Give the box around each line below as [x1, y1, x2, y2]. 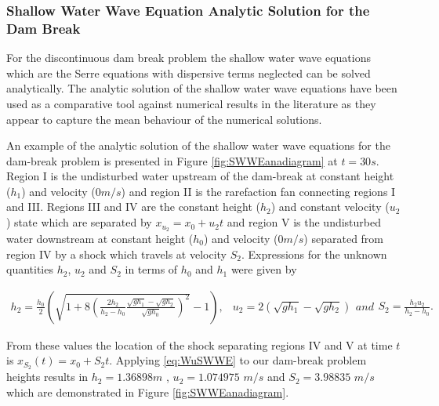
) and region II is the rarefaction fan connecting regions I [121, 183, 396, 199]
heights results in [6, 368, 89, 385]
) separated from [303, 230, 384, 246]
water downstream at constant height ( [6, 230, 194, 246]
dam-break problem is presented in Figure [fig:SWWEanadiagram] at [6, 152, 338, 169]
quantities [6, 261, 53, 277]
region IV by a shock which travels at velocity [6, 245, 227, 262]
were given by [230, 261, 297, 277]
